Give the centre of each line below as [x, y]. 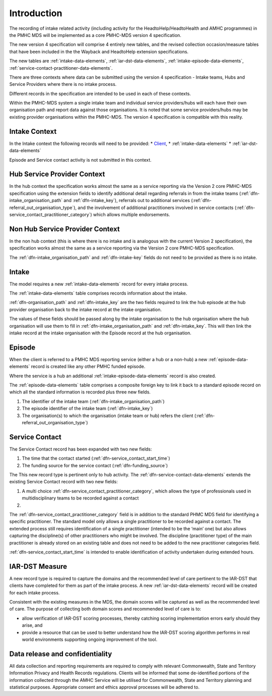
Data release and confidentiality [61, 654]
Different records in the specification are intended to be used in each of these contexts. [100, 93]
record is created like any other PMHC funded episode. [88, 367]
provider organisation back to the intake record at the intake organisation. [86, 309]
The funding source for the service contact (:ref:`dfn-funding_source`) [95, 465]
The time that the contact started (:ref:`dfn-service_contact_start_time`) [96, 458]
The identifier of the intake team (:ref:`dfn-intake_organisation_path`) [93, 401]
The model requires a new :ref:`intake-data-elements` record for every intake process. [99, 284]
